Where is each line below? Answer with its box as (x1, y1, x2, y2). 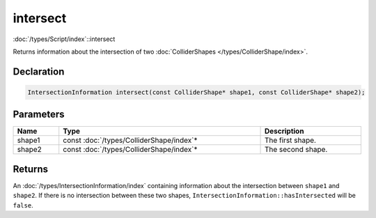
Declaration (13, 65, 65, 77)
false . (13, 201, 34, 209)
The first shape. (264, 136, 317, 146)
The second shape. (264, 145, 328, 155)
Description (264, 126, 304, 136)
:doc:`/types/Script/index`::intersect (13, 35, 116, 43)
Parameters (13, 109, 65, 120)
